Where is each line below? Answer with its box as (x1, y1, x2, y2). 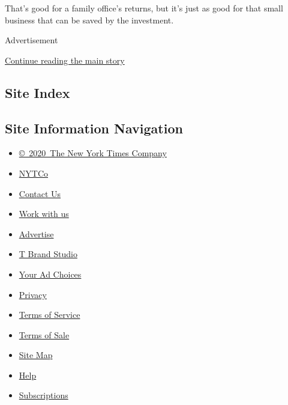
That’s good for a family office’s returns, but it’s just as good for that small (5, 2, 283, 14)
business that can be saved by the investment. (5, 13, 174, 26)
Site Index (5, 83, 70, 102)
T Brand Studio (19, 248, 77, 260)
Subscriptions (19, 389, 68, 401)
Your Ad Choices (19, 267, 82, 280)
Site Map (19, 349, 53, 361)
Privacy (19, 288, 47, 300)
